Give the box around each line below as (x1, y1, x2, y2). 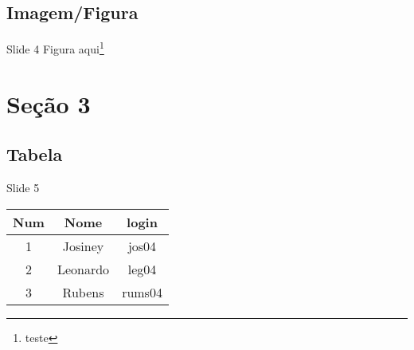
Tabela (6, 142, 63, 167)
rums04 (122, 282, 162, 301)
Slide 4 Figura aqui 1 (6, 38, 104, 57)
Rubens (62, 282, 104, 301)
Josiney (62, 236, 104, 255)
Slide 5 (6, 179, 40, 196)
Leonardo (57, 259, 110, 278)
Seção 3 (6, 87, 91, 120)
